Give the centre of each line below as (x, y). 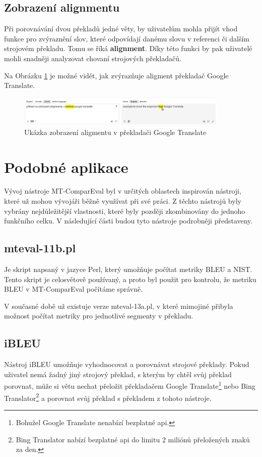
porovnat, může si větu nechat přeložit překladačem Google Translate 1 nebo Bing (130, 385)
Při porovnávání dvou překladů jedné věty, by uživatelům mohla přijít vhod (121, 29)
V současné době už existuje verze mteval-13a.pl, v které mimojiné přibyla (119, 306)
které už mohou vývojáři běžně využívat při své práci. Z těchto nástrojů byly (123, 201)
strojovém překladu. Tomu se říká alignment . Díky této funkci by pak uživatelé (128, 48)
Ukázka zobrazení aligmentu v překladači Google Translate (115, 132)
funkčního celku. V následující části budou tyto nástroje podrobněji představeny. (128, 221)
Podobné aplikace (66, 167)
